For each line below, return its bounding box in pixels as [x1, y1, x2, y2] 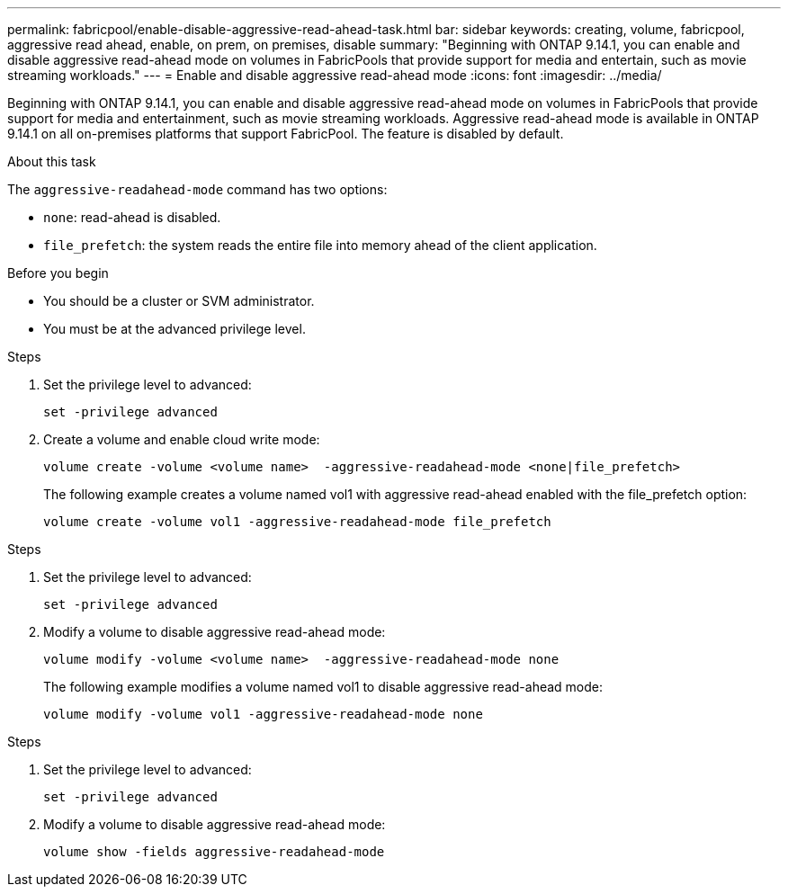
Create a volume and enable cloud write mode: [43, 432, 320, 447]
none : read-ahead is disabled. [43, 210, 221, 225]
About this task [7, 154, 96, 169]
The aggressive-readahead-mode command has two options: [7, 182, 388, 197]
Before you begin [7, 265, 109, 281]
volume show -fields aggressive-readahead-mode [43, 845, 385, 859]
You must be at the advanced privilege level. [43, 321, 306, 336]
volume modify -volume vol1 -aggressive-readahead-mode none [43, 707, 483, 721]
